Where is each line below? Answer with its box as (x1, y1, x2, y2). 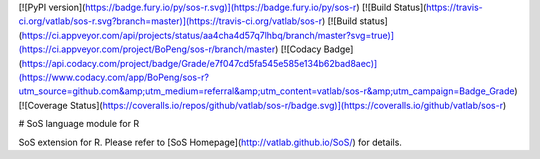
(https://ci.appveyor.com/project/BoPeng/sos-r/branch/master (18, 43, 276, 55)
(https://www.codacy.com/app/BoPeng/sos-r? (18, 71, 210, 83)
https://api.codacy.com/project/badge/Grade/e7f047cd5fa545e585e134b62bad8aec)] (21, 57, 378, 69)
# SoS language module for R (18, 118, 140, 130)
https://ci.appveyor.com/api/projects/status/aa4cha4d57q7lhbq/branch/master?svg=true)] (21, 29, 395, 41)
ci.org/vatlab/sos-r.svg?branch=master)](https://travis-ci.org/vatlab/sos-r (18, 15, 323, 27)
